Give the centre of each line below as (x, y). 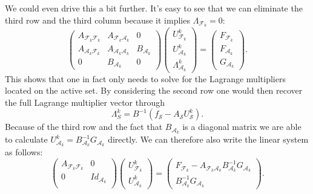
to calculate (26, 139)
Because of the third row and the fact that (84, 127)
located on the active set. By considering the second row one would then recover (154, 90)
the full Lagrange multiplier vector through (85, 102)
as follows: (24, 152)
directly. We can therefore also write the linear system (208, 139)
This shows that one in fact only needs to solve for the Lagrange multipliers (145, 78)
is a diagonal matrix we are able (242, 127)
